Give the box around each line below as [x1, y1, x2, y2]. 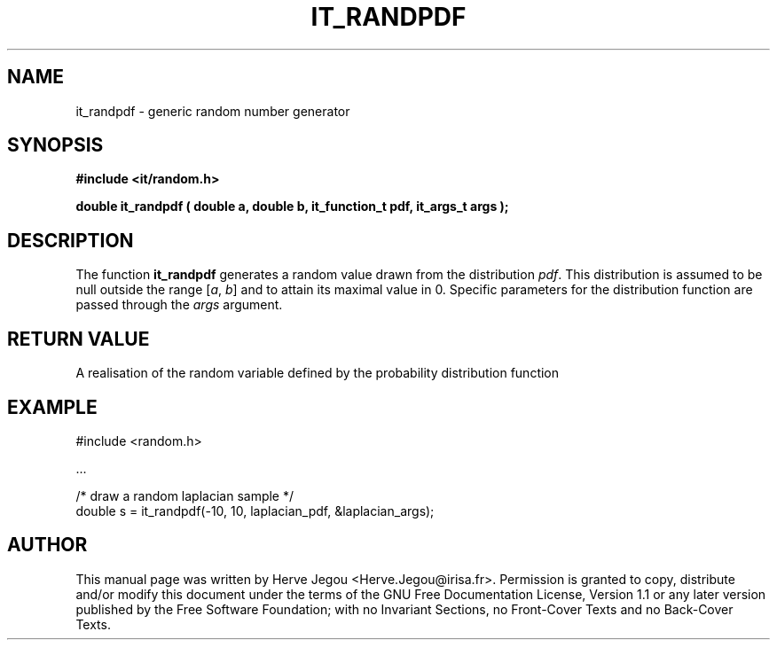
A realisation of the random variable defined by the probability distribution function [75, 365, 560, 381]
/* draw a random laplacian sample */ [75, 487, 294, 503]
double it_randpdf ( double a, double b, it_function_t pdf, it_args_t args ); [75, 199, 509, 214]
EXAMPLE [7, 395, 98, 418]
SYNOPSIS [7, 134, 104, 157]
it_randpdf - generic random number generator [75, 103, 350, 119]
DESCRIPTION [7, 229, 134, 252]
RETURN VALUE [7, 327, 150, 350]
